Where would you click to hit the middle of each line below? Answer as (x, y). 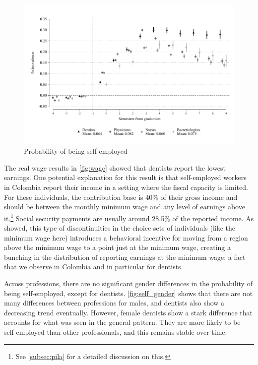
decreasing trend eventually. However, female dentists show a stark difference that (129, 312)
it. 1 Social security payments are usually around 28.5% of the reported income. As (129, 217)
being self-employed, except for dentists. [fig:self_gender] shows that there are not (129, 293)
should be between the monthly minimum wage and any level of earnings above (125, 207)
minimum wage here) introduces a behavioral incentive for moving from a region (126, 237)
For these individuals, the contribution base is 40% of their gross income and (121, 197)
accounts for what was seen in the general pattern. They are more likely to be (122, 322)
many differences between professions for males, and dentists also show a (114, 303)
